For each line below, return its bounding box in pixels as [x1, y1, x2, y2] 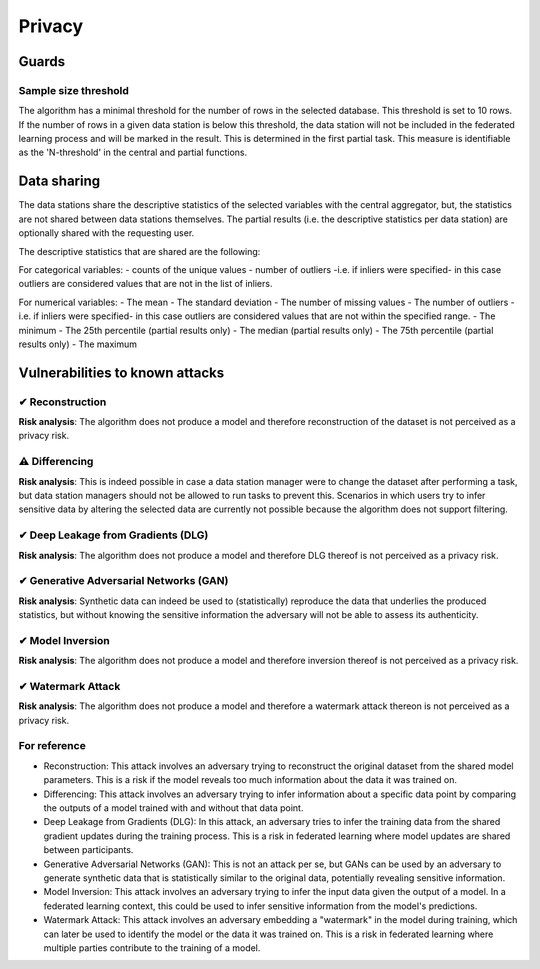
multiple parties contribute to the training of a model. [43, 941, 261, 954]
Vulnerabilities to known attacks [18, 364, 225, 381]
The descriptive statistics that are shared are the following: [18, 245, 261, 257]
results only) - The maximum [18, 338, 138, 350]
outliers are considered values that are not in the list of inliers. [18, 278, 273, 290]
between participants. [43, 844, 134, 856]
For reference [18, 739, 87, 753]
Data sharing [18, 173, 101, 190]
